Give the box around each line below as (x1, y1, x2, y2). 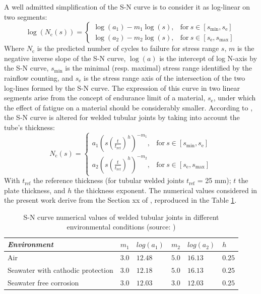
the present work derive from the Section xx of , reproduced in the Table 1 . (4, 195, 237, 205)
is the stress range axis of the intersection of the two (84, 72, 245, 83)
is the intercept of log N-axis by (159, 52, 257, 63)
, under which (213, 92, 256, 103)
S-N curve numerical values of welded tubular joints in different (23, 211, 219, 222)
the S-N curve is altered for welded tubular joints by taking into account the (4, 112, 240, 123)
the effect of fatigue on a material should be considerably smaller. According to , (4, 102, 253, 112)
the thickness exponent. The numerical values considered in (74, 185, 257, 195)
